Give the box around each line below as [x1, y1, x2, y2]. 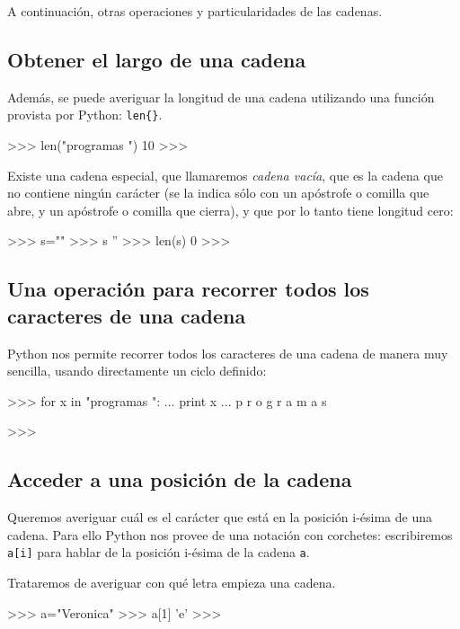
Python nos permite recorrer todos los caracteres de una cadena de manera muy [7, 343, 448, 362]
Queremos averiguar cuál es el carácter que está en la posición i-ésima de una [7, 508, 433, 527]
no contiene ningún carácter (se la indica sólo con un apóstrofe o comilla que [7, 183, 429, 202]
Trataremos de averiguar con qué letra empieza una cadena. [7, 573, 336, 592]
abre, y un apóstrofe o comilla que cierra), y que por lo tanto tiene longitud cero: [7, 200, 454, 219]
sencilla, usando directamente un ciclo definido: [7, 361, 267, 380]
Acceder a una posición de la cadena [7, 465, 352, 493]
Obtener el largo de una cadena [7, 45, 306, 73]
